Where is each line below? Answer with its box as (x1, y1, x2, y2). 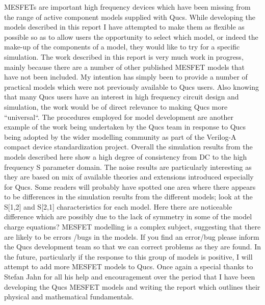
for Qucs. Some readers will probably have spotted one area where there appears (4, 181, 256, 192)
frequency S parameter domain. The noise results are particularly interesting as (4, 161, 252, 172)
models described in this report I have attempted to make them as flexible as (4, 21, 245, 32)
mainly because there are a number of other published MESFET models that (4, 61, 245, 72)
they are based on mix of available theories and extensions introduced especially (4, 171, 254, 182)
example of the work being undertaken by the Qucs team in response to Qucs (4, 121, 246, 132)
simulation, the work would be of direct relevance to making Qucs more (4, 101, 228, 112)
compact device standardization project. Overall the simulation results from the (4, 141, 253, 152)
